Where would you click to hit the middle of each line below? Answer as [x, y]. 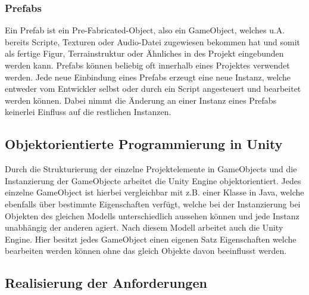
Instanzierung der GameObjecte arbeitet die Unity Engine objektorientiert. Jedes [153, 180]
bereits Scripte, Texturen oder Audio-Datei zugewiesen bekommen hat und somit [153, 41]
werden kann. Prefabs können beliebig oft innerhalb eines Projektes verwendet [147, 65]
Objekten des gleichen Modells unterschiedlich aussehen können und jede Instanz [152, 215]
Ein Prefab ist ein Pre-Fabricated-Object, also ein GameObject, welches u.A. [145, 30]
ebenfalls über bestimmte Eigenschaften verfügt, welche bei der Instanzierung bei [153, 204]
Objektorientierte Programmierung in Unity [144, 144]
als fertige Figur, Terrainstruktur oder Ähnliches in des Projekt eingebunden [144, 53]
